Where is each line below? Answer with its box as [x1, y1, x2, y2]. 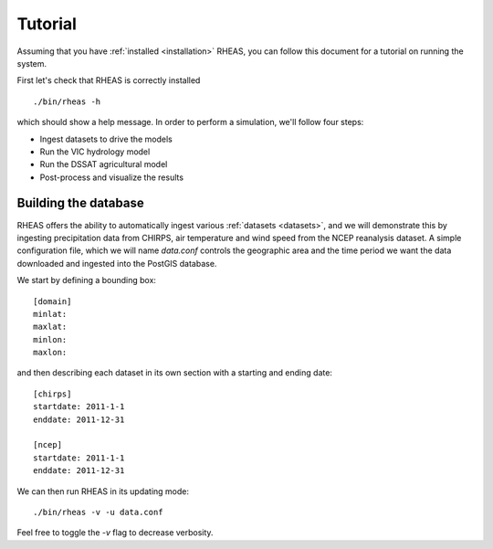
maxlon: [33, 347, 68, 358]
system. [16, 58, 47, 69]
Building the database [16, 195, 145, 211]
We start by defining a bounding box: [16, 275, 157, 286]
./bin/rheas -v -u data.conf [33, 507, 163, 517]
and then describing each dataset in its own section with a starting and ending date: [16, 367, 333, 378]
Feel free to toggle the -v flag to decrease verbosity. [16, 527, 214, 538]
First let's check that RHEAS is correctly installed [16, 75, 201, 86]
